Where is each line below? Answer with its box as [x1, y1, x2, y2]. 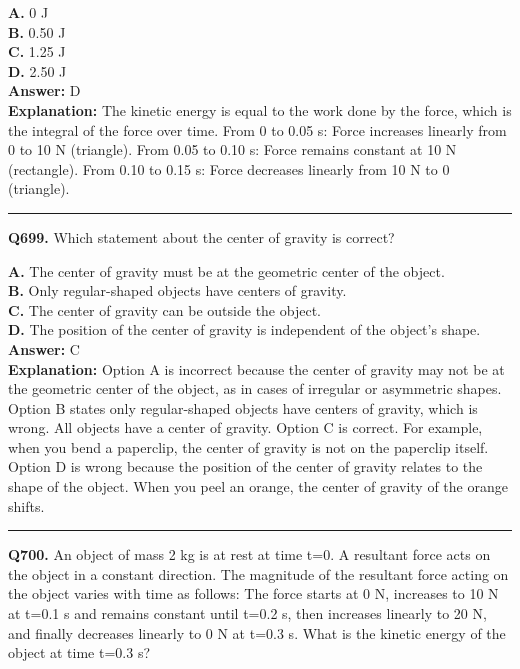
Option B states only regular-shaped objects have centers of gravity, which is [8, 397, 478, 418]
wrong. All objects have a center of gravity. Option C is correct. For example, [8, 417, 483, 438]
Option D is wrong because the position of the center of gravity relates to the [8, 456, 483, 477]
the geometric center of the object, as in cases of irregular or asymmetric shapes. [8, 378, 502, 399]
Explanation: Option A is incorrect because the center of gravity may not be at [8, 358, 505, 379]
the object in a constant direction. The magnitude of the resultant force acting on [8, 563, 509, 584]
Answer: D [8, 80, 81, 101]
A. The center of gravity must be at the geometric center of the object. [8, 260, 445, 281]
